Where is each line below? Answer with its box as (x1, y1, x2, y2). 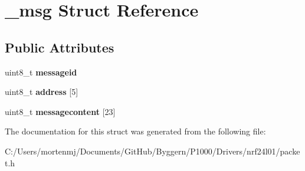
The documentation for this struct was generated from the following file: (5, 125, 266, 137)
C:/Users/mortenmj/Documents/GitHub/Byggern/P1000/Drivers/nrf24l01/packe (5, 144, 300, 157)
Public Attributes (5, 38, 114, 56)
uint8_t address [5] (5, 85, 78, 98)
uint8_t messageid (5, 65, 77, 78)
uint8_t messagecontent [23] (5, 105, 116, 117)
